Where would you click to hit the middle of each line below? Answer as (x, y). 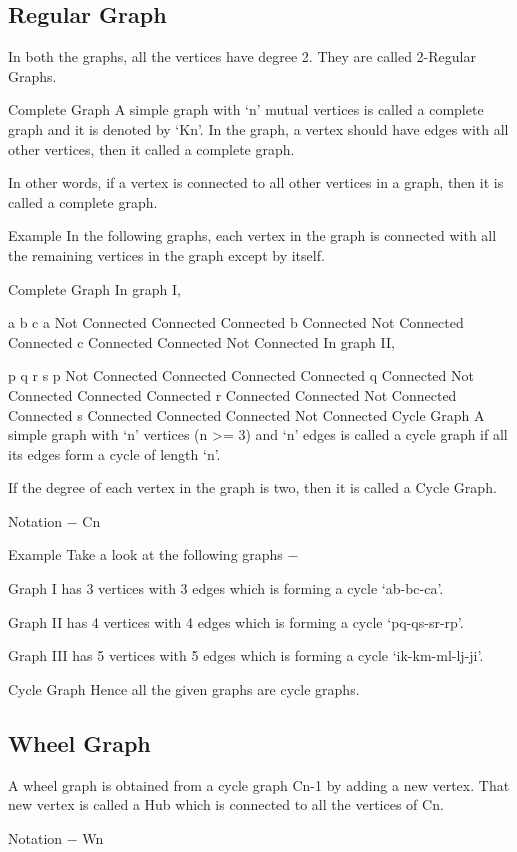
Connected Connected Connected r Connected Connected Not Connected (232, 394)
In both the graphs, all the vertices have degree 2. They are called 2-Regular (242, 56)
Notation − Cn (54, 520)
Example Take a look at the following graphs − (153, 554)
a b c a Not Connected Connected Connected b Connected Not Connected (236, 322)
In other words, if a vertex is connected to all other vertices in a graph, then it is (256, 182)
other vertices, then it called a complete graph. (151, 148)
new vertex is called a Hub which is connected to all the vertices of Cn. (226, 804)
